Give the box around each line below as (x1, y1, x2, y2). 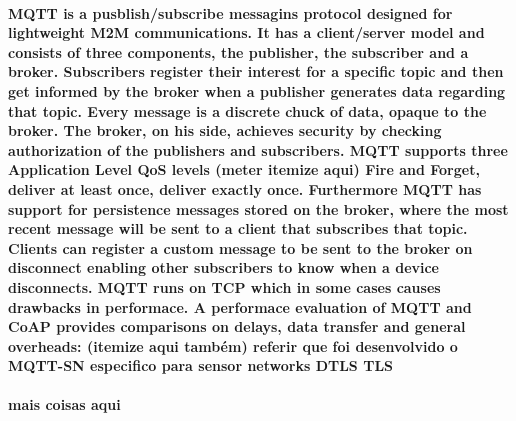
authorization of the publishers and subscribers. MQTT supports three (8, 139, 508, 160)
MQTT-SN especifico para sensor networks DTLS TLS (8, 355, 394, 376)
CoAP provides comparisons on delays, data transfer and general (8, 316, 466, 337)
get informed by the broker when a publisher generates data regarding (8, 80, 506, 101)
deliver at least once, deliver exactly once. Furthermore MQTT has (8, 178, 482, 199)
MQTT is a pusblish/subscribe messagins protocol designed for (8, 2, 453, 23)
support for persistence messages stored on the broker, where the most (8, 198, 509, 219)
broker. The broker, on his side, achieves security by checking (8, 120, 442, 141)
